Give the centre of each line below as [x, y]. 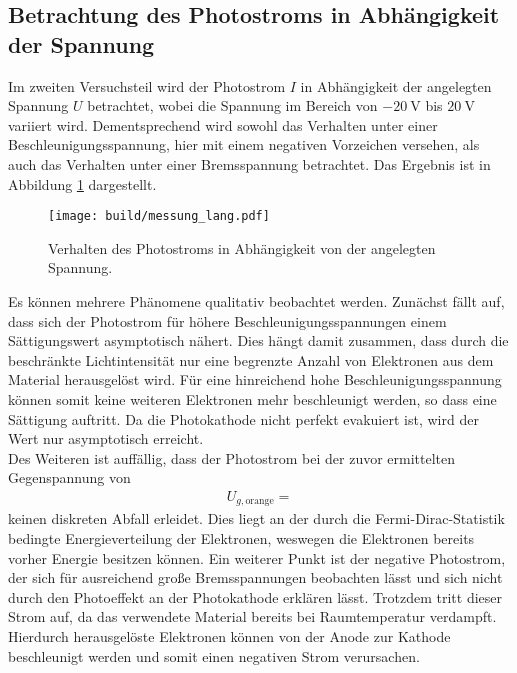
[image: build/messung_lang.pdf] [159, 216]
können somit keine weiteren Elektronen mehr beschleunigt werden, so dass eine [252, 398]
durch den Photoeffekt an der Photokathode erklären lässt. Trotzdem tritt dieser [255, 596]
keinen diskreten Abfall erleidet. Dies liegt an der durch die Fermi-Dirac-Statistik [256, 518]
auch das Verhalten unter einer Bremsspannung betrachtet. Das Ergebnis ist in [249, 163]
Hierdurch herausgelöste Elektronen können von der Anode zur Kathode [229, 635]
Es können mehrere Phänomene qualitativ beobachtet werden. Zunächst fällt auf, [256, 301]
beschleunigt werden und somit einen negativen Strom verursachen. [214, 655]
